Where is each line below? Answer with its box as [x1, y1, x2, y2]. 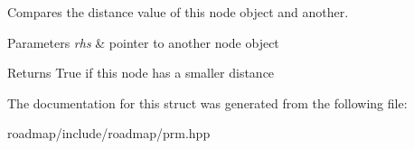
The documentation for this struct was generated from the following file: [7, 93, 408, 112]
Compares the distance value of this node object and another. [7, 3, 349, 21]
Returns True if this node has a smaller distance [7, 63, 275, 82]
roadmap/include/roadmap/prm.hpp [7, 124, 211, 143]
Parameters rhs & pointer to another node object [7, 33, 279, 51]
